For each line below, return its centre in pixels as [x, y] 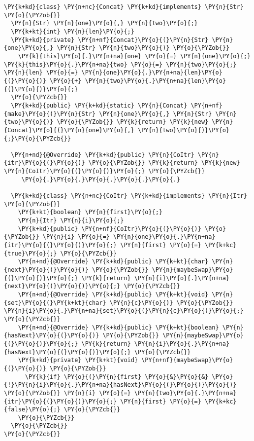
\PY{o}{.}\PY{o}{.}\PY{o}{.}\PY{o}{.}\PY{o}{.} [101, 179]
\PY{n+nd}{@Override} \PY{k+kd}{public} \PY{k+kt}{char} [113, 262]
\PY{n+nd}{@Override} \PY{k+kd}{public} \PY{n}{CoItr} [103, 155]
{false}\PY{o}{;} [32, 410]
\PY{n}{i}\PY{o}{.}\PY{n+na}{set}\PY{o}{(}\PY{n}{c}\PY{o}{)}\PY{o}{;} [124, 311]
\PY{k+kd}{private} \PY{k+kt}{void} [78, 360]
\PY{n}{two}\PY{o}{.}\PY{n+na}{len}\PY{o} [156, 81]
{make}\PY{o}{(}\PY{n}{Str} [50, 114]
